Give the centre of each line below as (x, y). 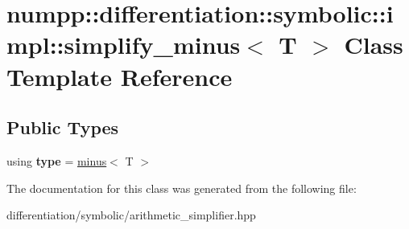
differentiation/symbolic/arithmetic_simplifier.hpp (131, 215)
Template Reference (120, 76)
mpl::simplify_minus (124, 45)
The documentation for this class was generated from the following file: (182, 188)
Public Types (63, 127)
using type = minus (57, 160)
